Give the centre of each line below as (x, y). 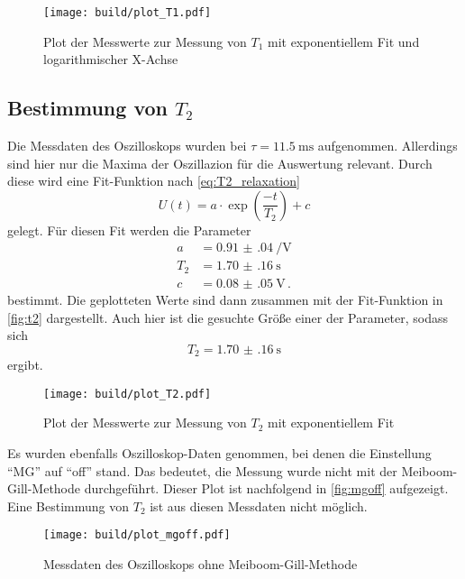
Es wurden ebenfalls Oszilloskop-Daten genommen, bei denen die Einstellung (219, 453)
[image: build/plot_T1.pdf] (128, 13)
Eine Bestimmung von (68, 505)
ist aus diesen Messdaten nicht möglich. (259, 505)
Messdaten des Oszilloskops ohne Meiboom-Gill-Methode (201, 564)
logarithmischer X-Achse (111, 59)
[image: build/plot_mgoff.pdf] (137, 535)
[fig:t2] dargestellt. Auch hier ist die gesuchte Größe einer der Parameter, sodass (228, 317)
